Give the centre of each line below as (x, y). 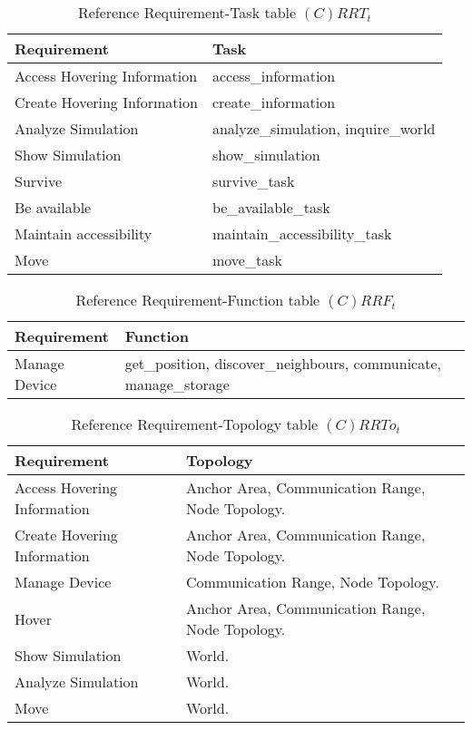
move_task (247, 260)
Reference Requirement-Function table (198, 300)
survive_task (253, 181)
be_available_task (271, 207)
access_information (274, 76)
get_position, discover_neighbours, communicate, (283, 363)
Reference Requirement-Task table (187, 12)
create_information (274, 102)
